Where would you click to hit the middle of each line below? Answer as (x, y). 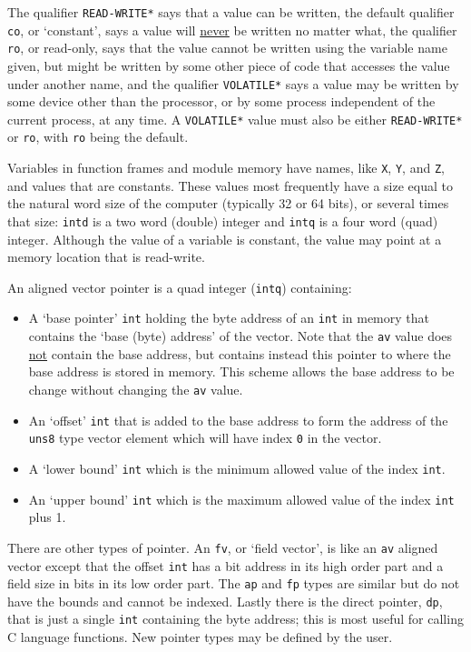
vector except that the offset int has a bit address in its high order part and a (226, 565)
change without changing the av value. (136, 389)
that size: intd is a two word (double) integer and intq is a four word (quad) (223, 221)
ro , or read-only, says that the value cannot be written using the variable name (227, 48)
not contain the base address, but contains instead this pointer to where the (240, 353)
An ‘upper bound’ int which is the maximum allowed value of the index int (241, 499)
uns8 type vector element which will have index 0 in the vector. (205, 438)
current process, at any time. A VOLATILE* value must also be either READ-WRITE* (235, 119)
